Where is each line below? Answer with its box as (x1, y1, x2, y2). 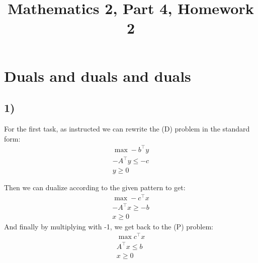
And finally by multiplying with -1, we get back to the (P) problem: (4, 221, 213, 231)
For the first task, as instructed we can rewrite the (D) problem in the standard (4, 123, 250, 134)
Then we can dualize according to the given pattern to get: (4, 182, 186, 193)
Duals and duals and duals (4, 65, 191, 86)
